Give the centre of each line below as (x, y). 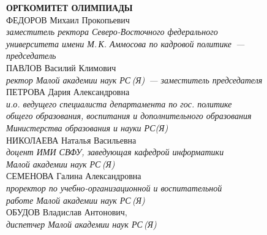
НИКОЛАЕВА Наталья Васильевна (71, 140)
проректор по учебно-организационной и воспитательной (114, 187)
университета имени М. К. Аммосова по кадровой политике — (126, 43)
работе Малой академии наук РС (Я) (76, 200)
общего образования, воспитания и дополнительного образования (129, 116)
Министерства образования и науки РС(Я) (87, 127)
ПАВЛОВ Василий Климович (61, 67)
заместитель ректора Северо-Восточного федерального (112, 32)
